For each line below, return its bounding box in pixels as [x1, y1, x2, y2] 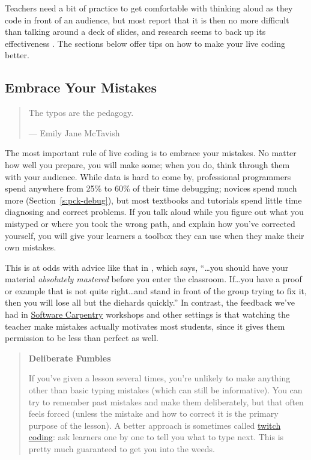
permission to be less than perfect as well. [5, 331, 159, 344]
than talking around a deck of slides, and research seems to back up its [5, 25, 266, 38]
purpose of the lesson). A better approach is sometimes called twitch [28, 419, 281, 431]
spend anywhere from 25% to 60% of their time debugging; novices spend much [5, 182, 297, 195]
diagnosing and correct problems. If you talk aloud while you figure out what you [5, 205, 304, 218]
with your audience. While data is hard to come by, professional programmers [5, 170, 291, 183]
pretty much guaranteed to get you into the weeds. [28, 443, 215, 455]
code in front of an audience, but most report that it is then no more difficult [5, 13, 289, 26]
